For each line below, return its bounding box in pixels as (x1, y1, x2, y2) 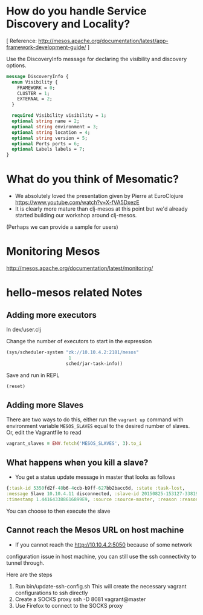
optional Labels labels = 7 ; (11, 146, 85, 153)
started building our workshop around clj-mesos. (14, 212, 137, 219)
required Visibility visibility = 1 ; (11, 113, 107, 119)
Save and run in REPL (6, 371, 60, 379)
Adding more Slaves (6, 400, 84, 410)
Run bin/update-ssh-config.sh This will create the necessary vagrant (14, 582, 187, 590)
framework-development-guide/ (6, 44, 86, 51)
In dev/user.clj (6, 326, 41, 334)
